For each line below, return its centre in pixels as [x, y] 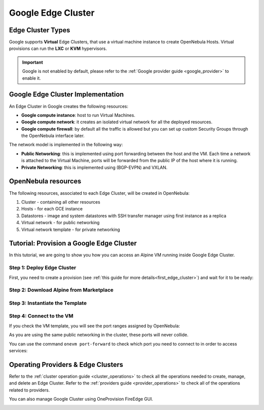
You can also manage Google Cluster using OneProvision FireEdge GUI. [81, 399]
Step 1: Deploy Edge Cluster [43, 268]
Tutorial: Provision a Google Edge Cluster [73, 243]
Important [33, 62]
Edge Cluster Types [40, 30]
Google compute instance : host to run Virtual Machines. [78, 115]
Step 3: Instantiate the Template [48, 303]
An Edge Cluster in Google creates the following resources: [69, 106]
